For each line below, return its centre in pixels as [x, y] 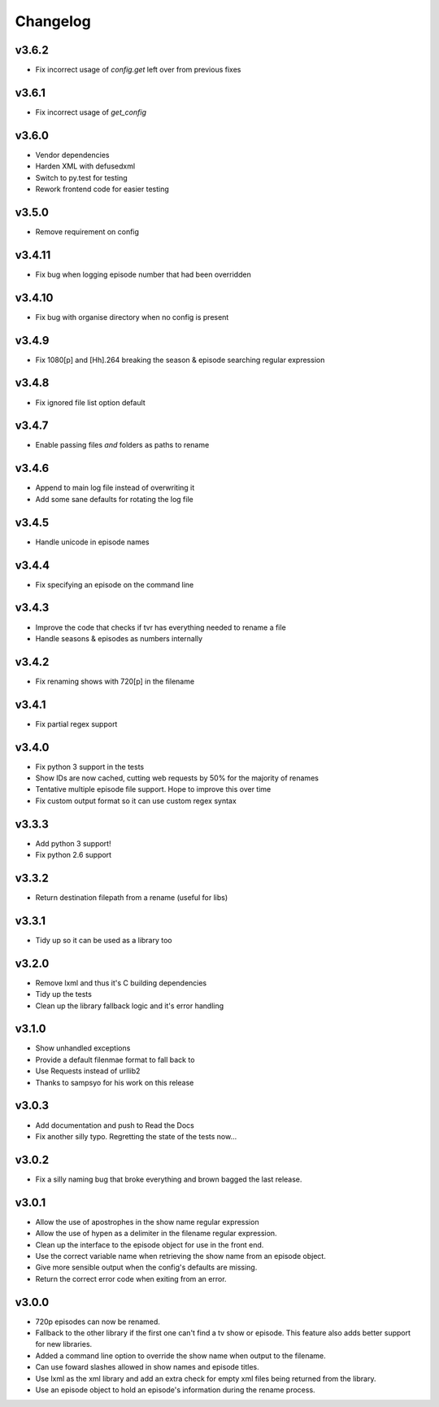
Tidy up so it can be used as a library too [104, 940]
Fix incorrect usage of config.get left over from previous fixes [138, 70]
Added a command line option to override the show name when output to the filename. [180, 1356]
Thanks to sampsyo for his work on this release [115, 1082]
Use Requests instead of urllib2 [88, 1071]
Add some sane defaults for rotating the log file [115, 499]
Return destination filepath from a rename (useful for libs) [132, 897]
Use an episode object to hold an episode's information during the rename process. [176, 1390]
